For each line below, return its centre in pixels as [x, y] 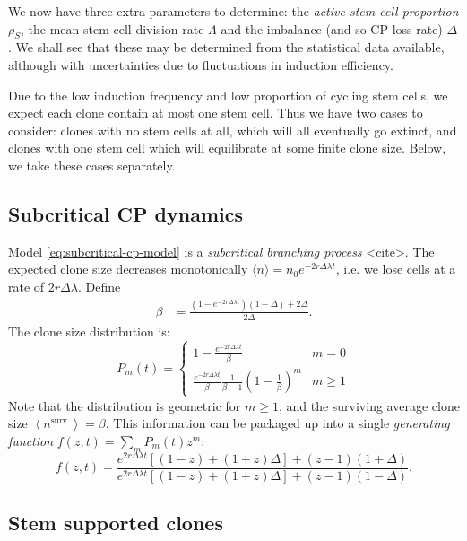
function [31, 440]
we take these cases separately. [92, 165]
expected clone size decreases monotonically [128, 269]
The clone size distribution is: [89, 331]
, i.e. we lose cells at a [396, 269]
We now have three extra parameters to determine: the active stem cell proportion [233, 11]
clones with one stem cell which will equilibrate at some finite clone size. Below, [227, 148]
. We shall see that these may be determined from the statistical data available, [226, 47]
